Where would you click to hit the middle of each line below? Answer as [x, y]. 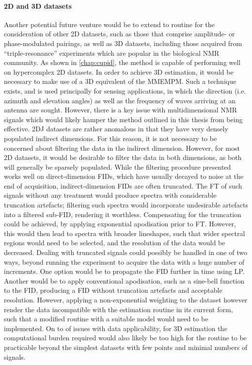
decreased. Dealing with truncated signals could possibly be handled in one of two [126, 252]
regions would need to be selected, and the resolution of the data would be [115, 243]
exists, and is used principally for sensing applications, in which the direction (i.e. [125, 90]
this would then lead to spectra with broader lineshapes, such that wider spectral [125, 233]
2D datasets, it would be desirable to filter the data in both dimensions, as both [123, 157]
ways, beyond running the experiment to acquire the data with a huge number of [124, 262]
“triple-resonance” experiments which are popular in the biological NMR [112, 53]
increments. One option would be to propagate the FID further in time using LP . [124, 271]
